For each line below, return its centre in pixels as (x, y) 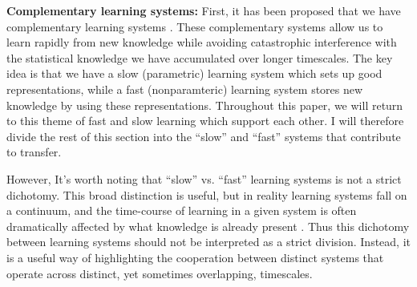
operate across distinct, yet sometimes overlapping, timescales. (160, 273)
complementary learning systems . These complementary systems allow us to (195, 26)
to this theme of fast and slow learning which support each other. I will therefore (205, 121)
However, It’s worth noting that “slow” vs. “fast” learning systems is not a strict (204, 178)
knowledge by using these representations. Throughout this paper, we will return (205, 105)
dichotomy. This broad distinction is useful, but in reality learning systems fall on (207, 194)
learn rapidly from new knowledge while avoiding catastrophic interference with (202, 42)
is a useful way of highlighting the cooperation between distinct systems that (195, 257)
